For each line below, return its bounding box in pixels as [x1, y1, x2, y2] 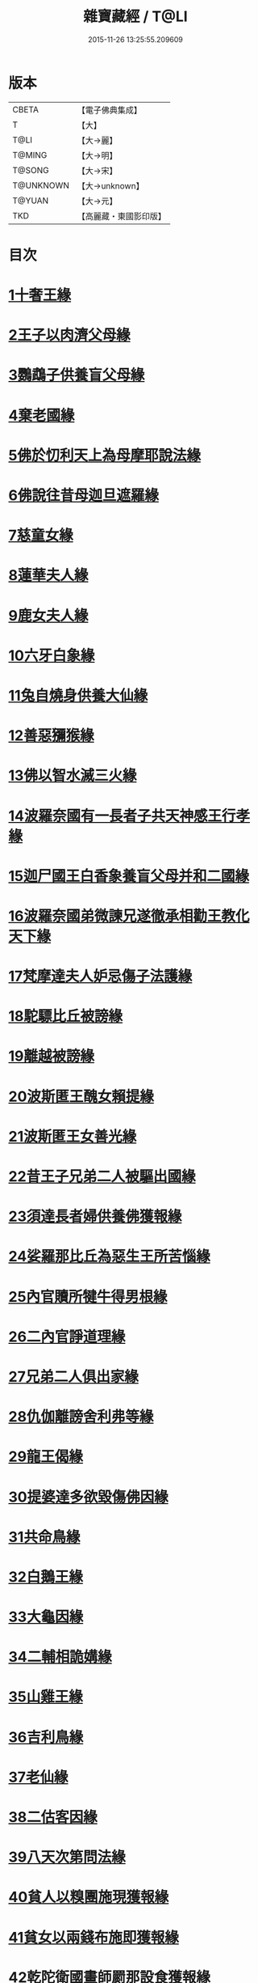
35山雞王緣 [8, 1688, 83, 1706]
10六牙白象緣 [8, 646, 95, 664]
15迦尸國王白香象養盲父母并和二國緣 [8, 867, 250, 885]
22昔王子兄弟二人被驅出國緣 [8, 1167, 196, 1185]
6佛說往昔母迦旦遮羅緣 [8, 486, 160, 504]
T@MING [12, 149, 48, 160]
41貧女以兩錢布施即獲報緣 [8, 1928, 179, 1947]
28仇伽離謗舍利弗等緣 [8, 1408, 154, 1426]
